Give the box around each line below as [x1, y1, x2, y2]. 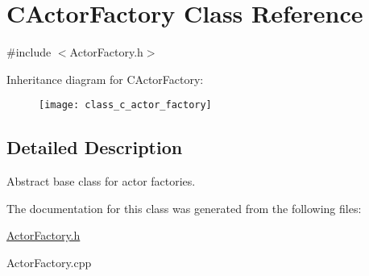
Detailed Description [6, 135, 183, 160]
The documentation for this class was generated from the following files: [6, 199, 362, 216]
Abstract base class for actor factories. [6, 173, 196, 190]
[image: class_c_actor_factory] [39, 99, 212, 111]
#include [6, 44, 52, 61]
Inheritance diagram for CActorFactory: [6, 70, 204, 87]
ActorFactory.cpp [6, 253, 92, 270]
